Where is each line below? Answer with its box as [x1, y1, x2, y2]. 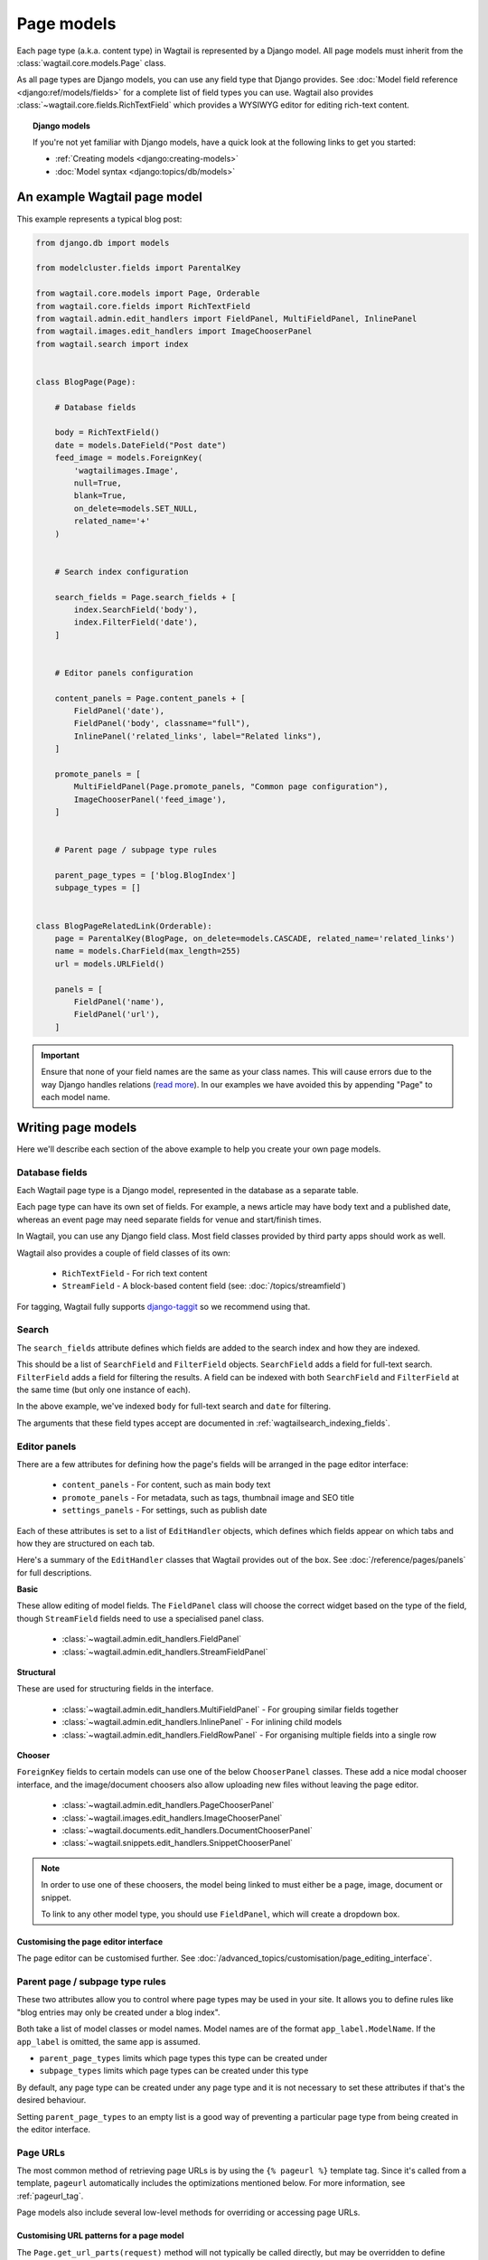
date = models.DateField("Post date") [54, 439, 227, 450]
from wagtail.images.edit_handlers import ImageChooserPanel [35, 326, 313, 336]
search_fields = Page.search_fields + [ [54, 592, 237, 602]
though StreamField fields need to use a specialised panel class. [16, 1613, 265, 1624]
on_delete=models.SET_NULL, [73, 503, 199, 513]
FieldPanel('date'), [73, 706, 165, 716]
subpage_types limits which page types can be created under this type [39, 2066, 309, 2076]
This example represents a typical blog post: [16, 213, 183, 224]
